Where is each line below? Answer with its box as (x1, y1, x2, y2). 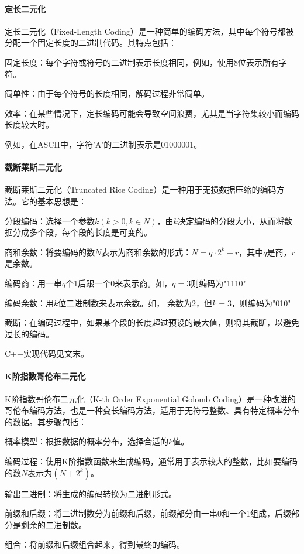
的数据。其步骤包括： (5, 415, 87, 428)
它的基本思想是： (20, 194, 87, 207)
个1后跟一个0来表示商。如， (65, 276, 172, 289)
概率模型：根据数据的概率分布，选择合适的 (5, 435, 168, 447)
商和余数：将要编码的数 (5, 245, 95, 258)
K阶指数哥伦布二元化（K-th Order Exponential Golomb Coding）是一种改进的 (5, 392, 296, 405)
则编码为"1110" (191, 276, 246, 289)
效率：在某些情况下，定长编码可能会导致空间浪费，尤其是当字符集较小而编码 (5, 107, 299, 119)
